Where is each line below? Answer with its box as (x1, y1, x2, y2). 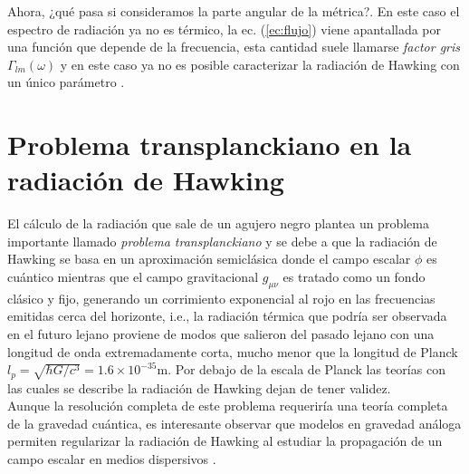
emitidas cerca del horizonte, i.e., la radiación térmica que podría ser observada (7, 306, 447, 325)
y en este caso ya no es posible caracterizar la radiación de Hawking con (60, 54, 460, 73)
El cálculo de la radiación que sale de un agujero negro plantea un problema (7, 214, 429, 233)
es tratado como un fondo (282, 267, 426, 286)
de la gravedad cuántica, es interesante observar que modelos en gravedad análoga (7, 413, 462, 432)
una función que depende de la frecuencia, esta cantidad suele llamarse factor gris (7, 37, 461, 56)
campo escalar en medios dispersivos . (7, 450, 216, 469)
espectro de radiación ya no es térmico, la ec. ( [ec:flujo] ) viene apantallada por (7, 19, 442, 38)
